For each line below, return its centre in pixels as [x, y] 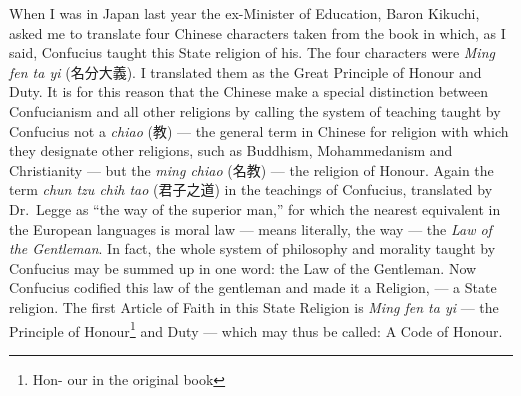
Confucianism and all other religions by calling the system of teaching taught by [255, 110]
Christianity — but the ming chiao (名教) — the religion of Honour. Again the [251, 169]
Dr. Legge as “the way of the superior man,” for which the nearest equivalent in [255, 208]
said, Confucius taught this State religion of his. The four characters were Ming [252, 52]
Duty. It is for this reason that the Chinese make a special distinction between [249, 91]
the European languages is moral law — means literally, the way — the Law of [250, 228]
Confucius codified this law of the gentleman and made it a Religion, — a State [253, 287]
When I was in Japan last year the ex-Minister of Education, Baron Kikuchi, [244, 13]
